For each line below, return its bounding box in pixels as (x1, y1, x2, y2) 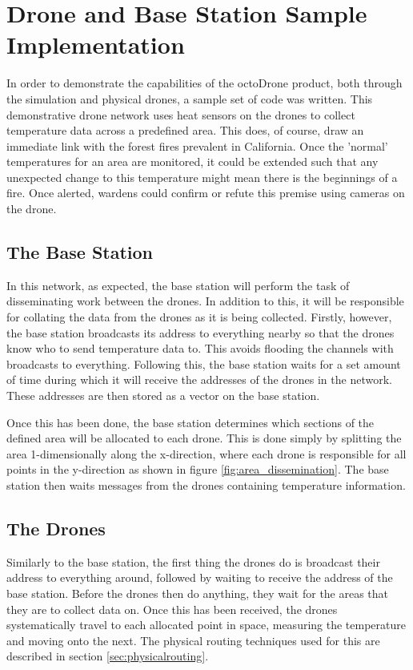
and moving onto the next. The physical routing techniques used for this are (6, 632, 380, 648)
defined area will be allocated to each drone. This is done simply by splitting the (6, 430, 402, 446)
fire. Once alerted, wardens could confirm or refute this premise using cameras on (6, 184, 405, 201)
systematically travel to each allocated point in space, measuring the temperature (6, 616, 406, 633)
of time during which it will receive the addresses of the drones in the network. (6, 371, 392, 388)
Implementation (6, 28, 185, 61)
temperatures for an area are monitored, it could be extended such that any (6, 153, 379, 170)
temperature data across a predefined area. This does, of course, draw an (6, 122, 364, 139)
